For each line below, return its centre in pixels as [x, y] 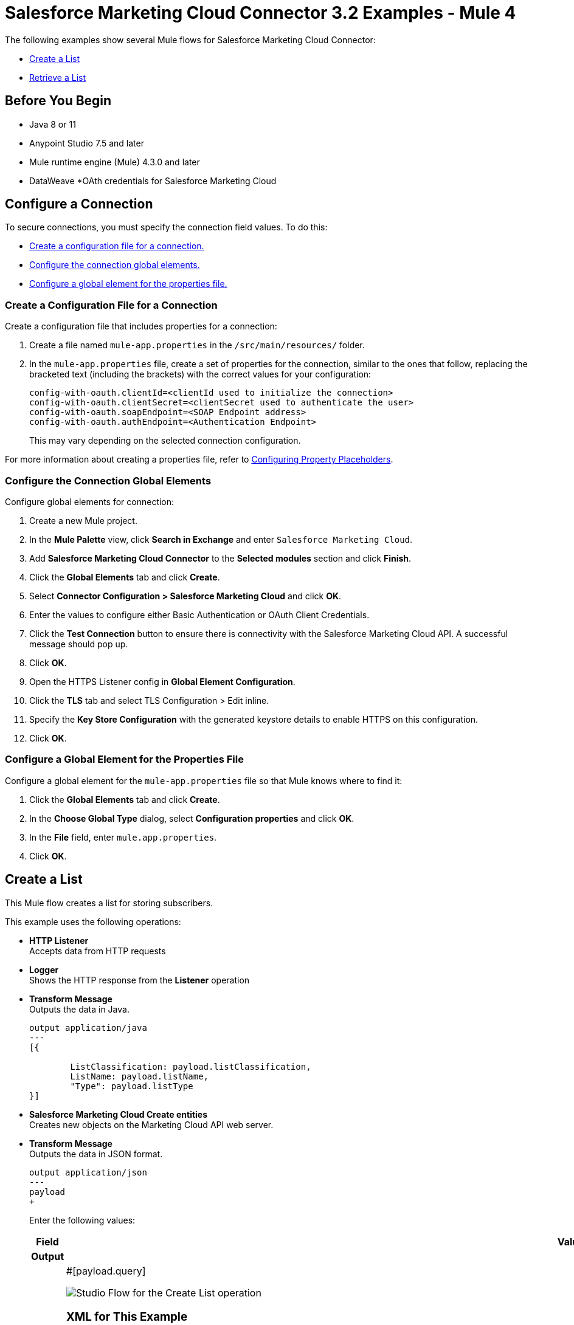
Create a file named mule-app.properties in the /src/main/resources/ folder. [197, 345]
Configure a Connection [79, 204]
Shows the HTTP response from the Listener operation [140, 980]
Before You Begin [58, 101]
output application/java [88, 1027]
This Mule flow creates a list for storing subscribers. [109, 903]
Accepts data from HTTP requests [98, 951]
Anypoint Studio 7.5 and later [87, 143]
